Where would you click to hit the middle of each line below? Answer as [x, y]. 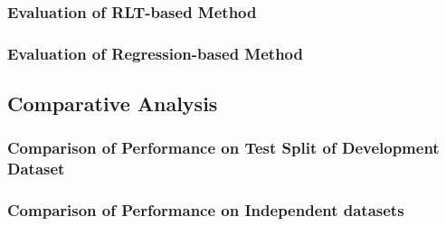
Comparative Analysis [113, 104]
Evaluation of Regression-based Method [156, 53]
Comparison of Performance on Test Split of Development [223, 148]
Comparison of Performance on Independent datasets [206, 210]
